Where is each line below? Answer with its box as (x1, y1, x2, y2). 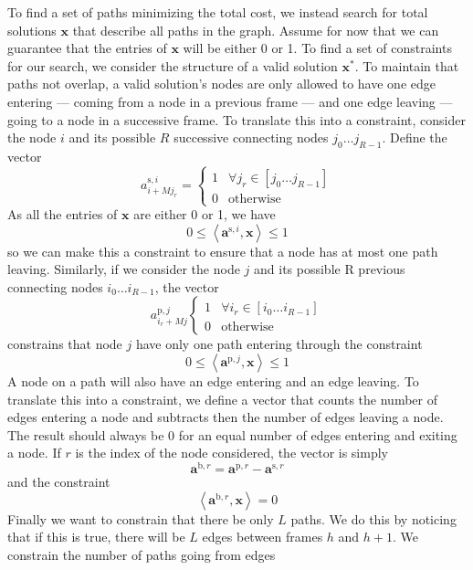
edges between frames (202, 527, 323, 546)
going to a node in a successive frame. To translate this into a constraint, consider (7, 110, 466, 129)
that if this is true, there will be (7, 527, 185, 546)
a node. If (7, 443, 61, 462)
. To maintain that (354, 56, 459, 75)
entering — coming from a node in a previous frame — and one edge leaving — (7, 91, 453, 111)
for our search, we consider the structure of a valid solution (7, 56, 338, 75)
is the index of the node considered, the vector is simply (75, 443, 388, 462)
